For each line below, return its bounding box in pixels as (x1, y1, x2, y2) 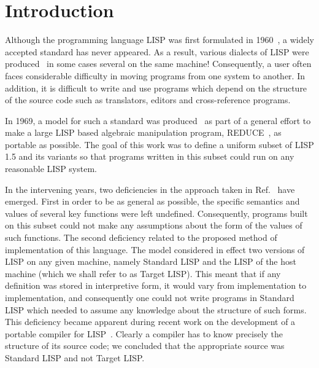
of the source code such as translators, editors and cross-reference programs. (5, 93, 291, 106)
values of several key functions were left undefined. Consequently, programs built (5, 206, 308, 219)
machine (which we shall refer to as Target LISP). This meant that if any (5, 267, 281, 280)
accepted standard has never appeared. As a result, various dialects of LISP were (5, 45, 309, 58)
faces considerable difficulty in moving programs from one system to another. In (5, 69, 306, 82)
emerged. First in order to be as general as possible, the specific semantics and (5, 195, 300, 208)
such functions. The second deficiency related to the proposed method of (5, 231, 277, 244)
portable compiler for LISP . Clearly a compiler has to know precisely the (5, 327, 283, 340)
